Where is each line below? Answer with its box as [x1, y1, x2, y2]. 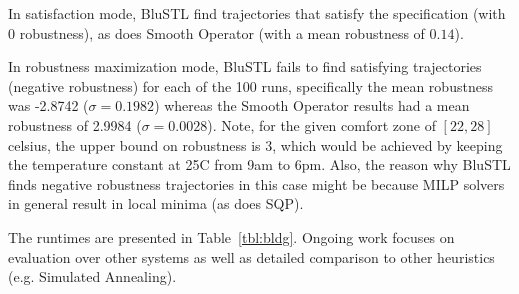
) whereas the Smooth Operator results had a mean [154, 95, 470, 116]
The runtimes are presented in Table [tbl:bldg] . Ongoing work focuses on [8, 226, 455, 247]
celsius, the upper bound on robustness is [8, 134, 261, 155]
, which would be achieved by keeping [272, 134, 503, 155]
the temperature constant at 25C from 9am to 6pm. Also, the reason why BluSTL [8, 154, 511, 175]
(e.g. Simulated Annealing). [8, 266, 177, 287]
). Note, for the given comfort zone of [207, 114, 436, 135]
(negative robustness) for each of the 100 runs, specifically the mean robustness [8, 75, 493, 96]
